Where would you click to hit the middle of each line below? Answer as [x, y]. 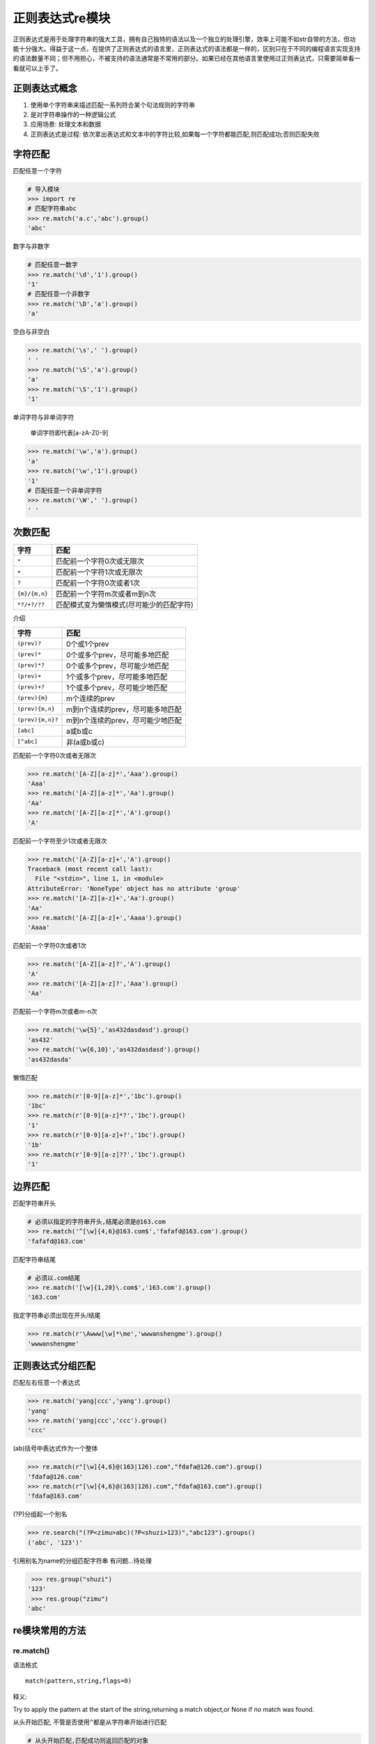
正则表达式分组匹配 [54, 1366]
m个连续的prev [91, 698]
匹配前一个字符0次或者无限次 [55, 755]
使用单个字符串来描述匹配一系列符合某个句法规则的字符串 [112, 105]
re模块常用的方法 [49, 1631]
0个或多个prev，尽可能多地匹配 [118, 654]
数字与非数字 [31, 246]
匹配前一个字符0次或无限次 [100, 562]
